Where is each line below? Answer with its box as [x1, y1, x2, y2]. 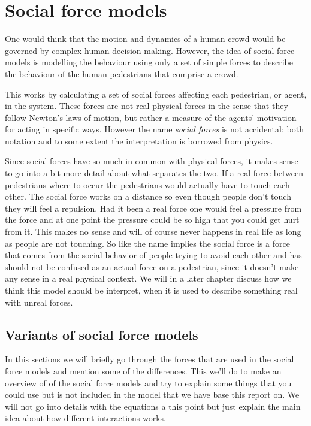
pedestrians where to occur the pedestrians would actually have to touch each [5, 178, 290, 191]
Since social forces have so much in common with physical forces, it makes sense [5, 155, 298, 167]
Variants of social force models [5, 325, 198, 343]
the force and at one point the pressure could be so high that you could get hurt [5, 213, 300, 226]
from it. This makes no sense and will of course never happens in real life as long [5, 225, 301, 238]
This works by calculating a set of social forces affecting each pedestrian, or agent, [5, 87, 307, 100]
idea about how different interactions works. [5, 412, 166, 424]
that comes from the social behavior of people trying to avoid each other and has [5, 249, 302, 261]
